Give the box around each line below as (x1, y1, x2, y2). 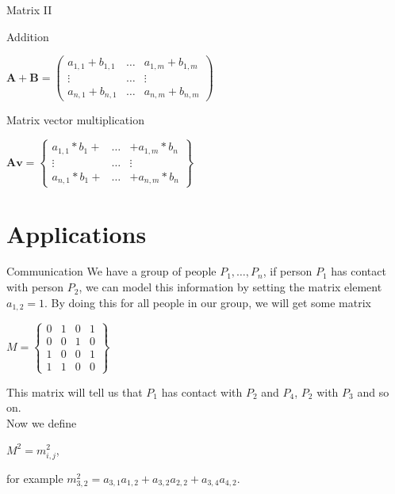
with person (6, 279, 64, 295)
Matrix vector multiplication (6, 112, 144, 128)
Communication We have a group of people (6, 263, 217, 279)
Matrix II (6, 2, 52, 17)
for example (6, 469, 63, 486)
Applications (6, 217, 147, 249)
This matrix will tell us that (6, 383, 143, 400)
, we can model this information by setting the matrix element (79, 279, 382, 295)
